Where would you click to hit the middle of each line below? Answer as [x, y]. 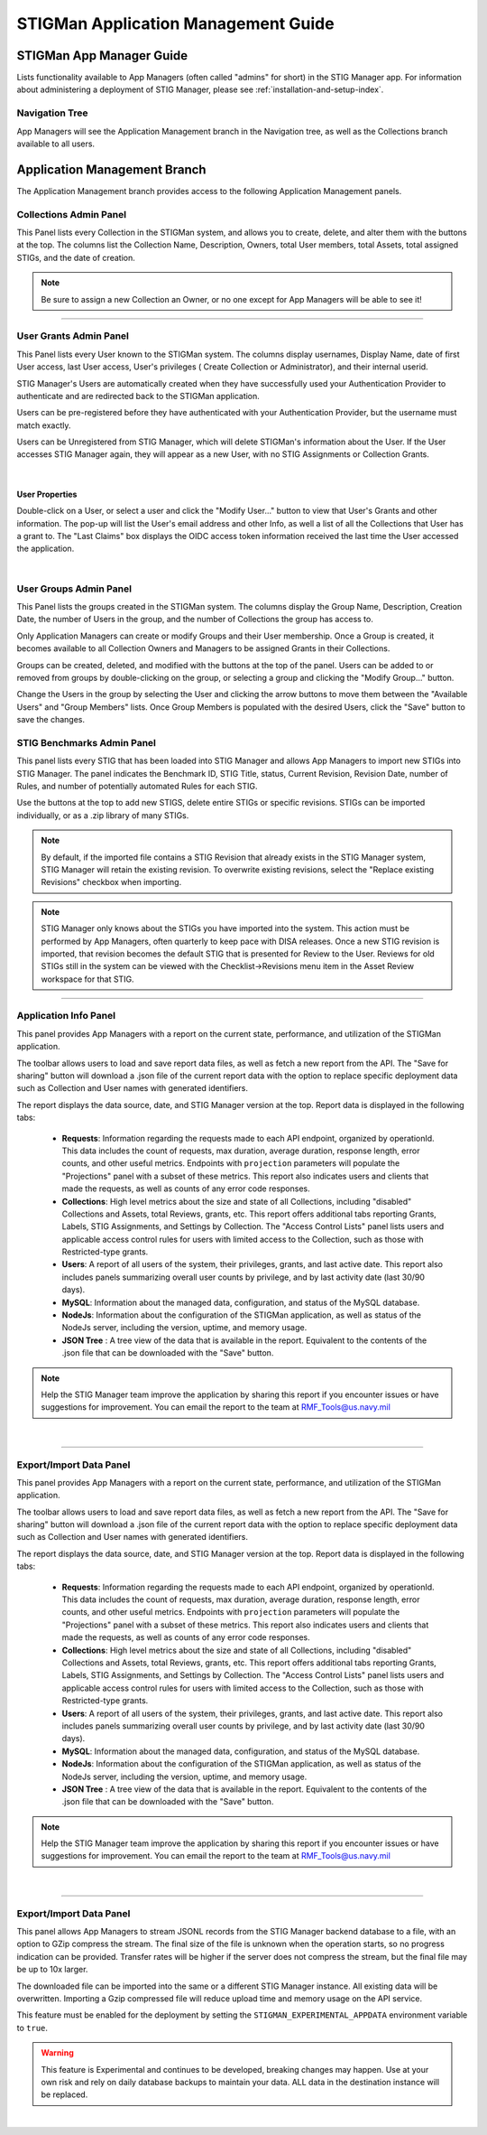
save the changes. [51, 720]
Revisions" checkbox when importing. [111, 882]
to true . [32, 2028]
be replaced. [64, 2094]
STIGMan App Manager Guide [102, 56]
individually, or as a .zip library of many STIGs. [103, 815]
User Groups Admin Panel [74, 589]
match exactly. [44, 425]
